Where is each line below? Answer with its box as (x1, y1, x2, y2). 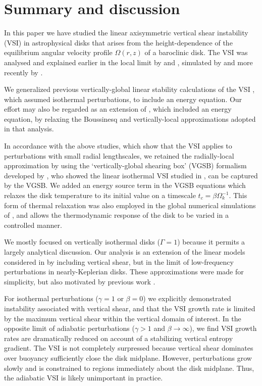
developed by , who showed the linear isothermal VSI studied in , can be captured (4, 170, 258, 180)
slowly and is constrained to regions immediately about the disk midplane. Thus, (4, 362, 254, 373)
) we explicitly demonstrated (143, 293, 231, 304)
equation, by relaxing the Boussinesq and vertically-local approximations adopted (4, 113, 256, 124)
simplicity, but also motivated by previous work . (4, 276, 155, 286)
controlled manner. (4, 219, 62, 230)
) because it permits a (177, 236, 245, 247)
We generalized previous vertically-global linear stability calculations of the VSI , (4, 84, 255, 94)
